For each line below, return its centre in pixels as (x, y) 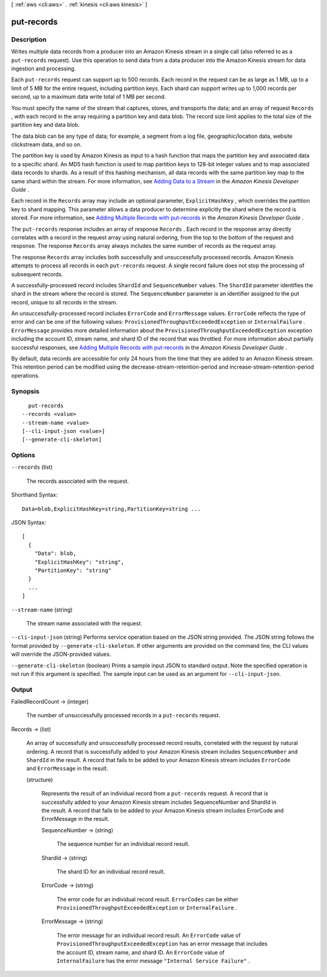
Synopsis (25, 391)
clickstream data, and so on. (46, 145)
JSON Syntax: (29, 523)
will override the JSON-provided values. (61, 654)
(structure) (40, 780)
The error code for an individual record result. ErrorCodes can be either (147, 899)
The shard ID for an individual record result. (111, 871)
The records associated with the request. (78, 481)
